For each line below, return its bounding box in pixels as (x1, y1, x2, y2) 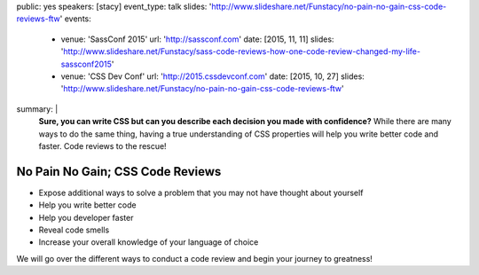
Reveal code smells (38, 224, 110, 235)
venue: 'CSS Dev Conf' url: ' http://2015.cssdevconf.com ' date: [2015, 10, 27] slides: (60, 71, 365, 82)
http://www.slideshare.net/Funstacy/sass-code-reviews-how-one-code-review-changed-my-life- (63, 46, 421, 57)
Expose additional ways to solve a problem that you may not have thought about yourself (38, 187, 364, 198)
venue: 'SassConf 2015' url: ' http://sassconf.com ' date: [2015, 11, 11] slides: (60, 34, 334, 44)
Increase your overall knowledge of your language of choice (38, 237, 259, 247)
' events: (59, 13, 92, 24)
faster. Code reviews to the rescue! (38, 140, 168, 151)
